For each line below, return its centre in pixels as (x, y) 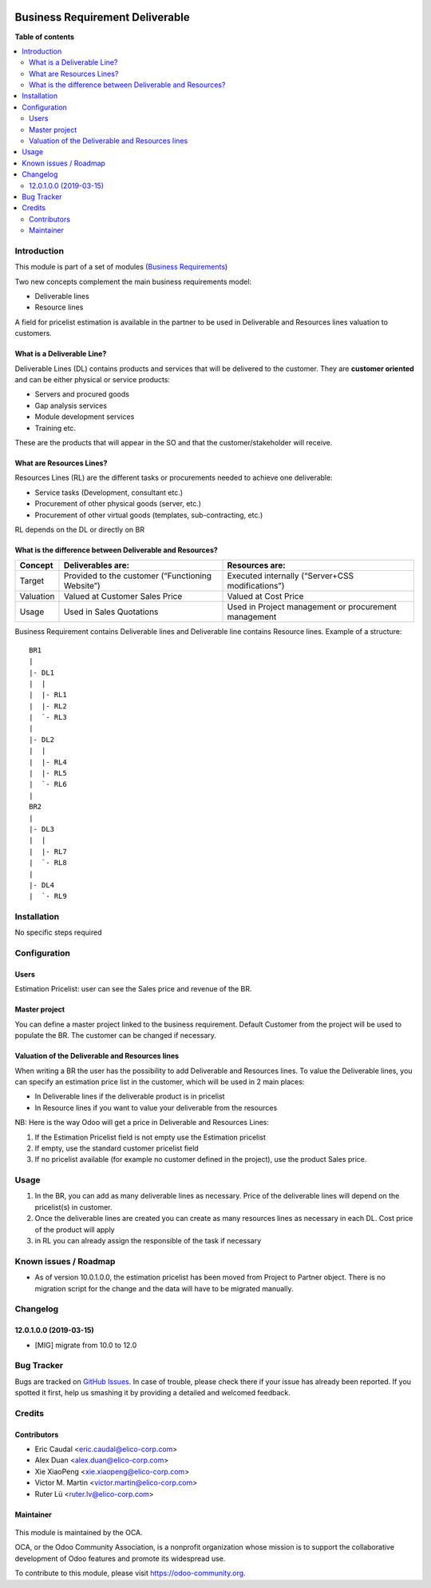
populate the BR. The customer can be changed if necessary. (116, 1035)
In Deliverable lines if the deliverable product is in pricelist (130, 1096)
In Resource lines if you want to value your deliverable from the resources (156, 1107)
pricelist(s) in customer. (73, 1207)
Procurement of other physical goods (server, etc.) (118, 504)
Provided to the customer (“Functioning (137, 576)
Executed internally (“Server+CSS (291, 576)
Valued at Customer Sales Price (123, 596)
